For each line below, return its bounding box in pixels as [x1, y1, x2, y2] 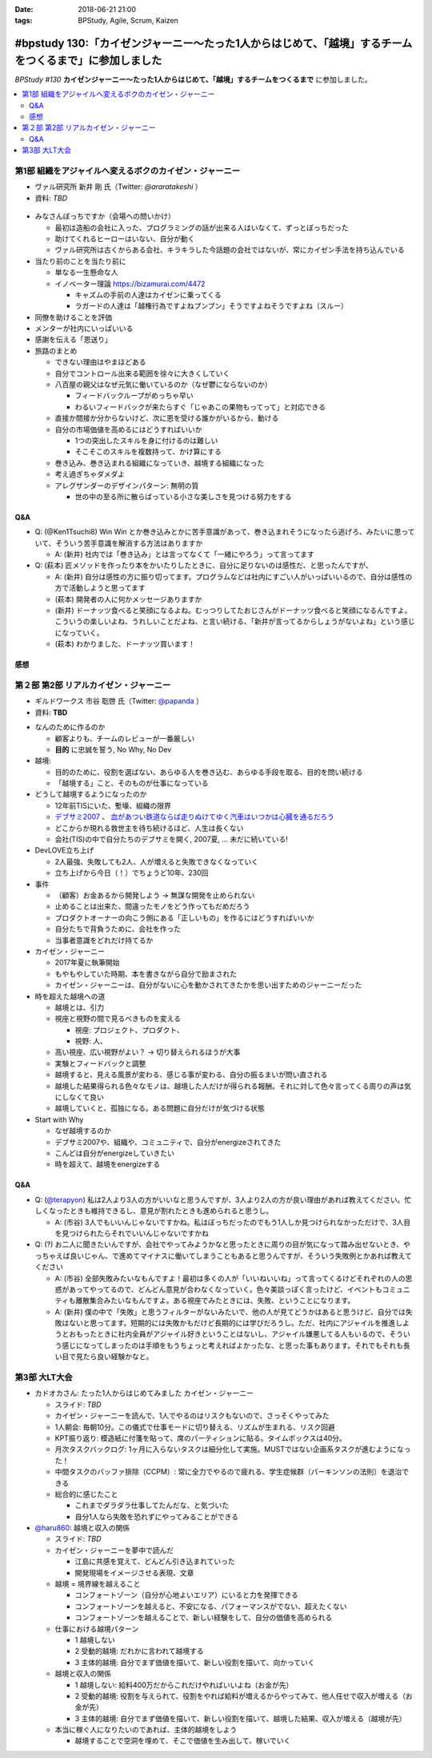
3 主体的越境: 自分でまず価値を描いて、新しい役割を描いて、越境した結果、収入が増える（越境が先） [74, 1713, 406, 1723]
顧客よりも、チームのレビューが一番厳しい [54, 733, 195, 743]
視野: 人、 [74, 1036, 107, 1046]
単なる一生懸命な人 [54, 268, 118, 277]
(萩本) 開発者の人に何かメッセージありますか [54, 594, 202, 604]
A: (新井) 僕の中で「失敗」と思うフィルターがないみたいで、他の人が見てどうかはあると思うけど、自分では [54, 1307, 406, 1316]
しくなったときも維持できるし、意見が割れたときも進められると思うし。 [34, 1206, 274, 1216]
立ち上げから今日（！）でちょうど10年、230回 [54, 868, 209, 877]
